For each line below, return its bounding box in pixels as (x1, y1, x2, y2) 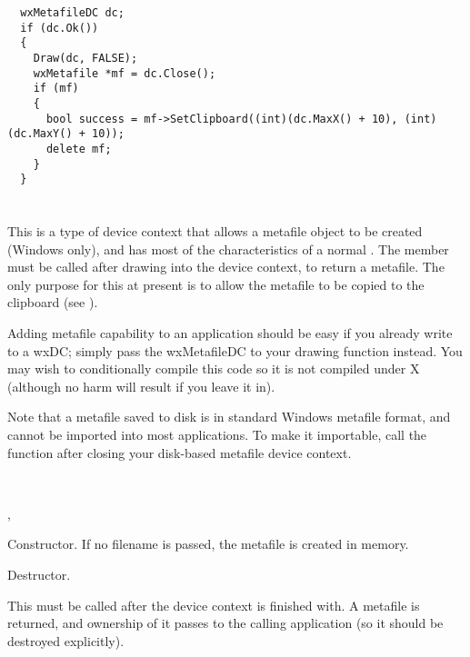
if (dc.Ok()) (20, 21, 99, 35)
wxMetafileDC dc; (20, 6, 125, 19)
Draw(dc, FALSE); (33, 51, 138, 65)
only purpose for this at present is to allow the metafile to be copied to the (7, 274, 425, 294)
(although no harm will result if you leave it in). (7, 376, 275, 395)
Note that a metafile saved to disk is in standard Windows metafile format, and (7, 407, 451, 426)
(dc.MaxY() (7, 127, 73, 141)
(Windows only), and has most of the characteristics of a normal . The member (7, 239, 449, 258)
